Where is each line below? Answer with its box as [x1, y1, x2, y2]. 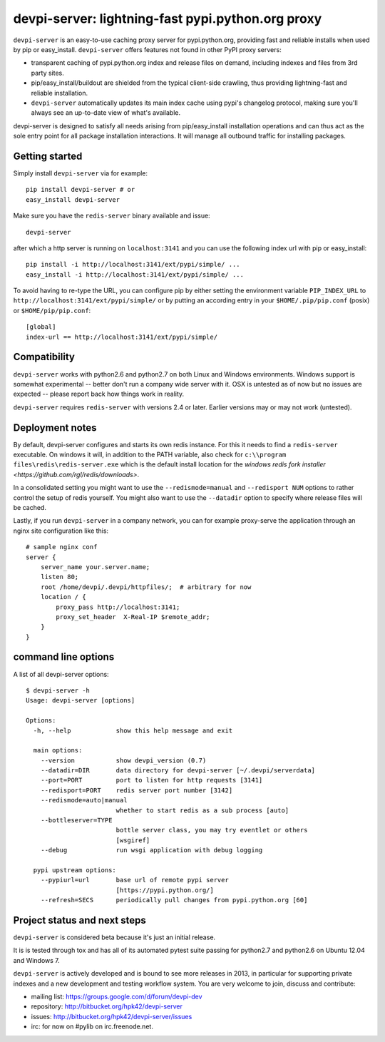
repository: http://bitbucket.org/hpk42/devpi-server [31, 1002, 183, 1011]
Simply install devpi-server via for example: [13, 168, 148, 178]
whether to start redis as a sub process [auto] [115, 806, 289, 814]
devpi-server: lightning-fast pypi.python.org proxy [13, 11, 322, 26]
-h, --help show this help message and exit [33, 726, 233, 735]
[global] [26, 323, 56, 331]
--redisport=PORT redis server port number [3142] [40, 786, 233, 795]
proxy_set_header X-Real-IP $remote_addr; [56, 613, 210, 620]
